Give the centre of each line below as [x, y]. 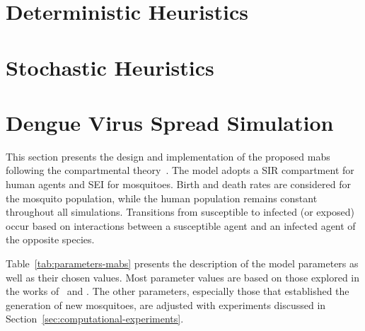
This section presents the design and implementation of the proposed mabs [168, 156]
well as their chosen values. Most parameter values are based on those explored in [183, 277]
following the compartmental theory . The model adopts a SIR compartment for [180, 170]
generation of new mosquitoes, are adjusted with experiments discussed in [166, 304]
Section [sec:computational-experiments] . [95, 319]
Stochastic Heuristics [110, 67]
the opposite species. [50, 239]
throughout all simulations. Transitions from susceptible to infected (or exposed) [180, 212]
